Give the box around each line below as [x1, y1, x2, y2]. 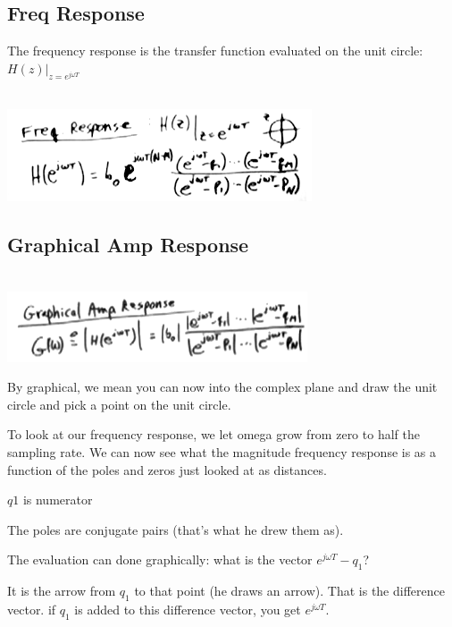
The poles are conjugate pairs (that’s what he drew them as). [7, 520, 344, 538]
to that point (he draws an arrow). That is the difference [134, 581, 445, 600]
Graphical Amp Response [7, 231, 249, 258]
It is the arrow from [7, 581, 116, 600]
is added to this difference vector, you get [74, 599, 301, 618]
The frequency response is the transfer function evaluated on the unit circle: [7, 41, 423, 60]
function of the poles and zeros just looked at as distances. [7, 460, 327, 479]
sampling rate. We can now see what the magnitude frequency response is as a [7, 442, 437, 461]
